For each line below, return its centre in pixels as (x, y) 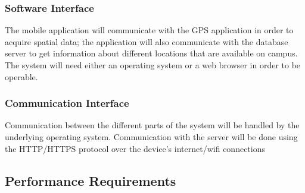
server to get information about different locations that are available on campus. (151, 53)
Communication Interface (67, 103)
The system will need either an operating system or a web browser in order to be (153, 65)
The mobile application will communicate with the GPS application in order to (149, 30)
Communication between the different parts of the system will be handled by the (152, 125)
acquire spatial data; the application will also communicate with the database (147, 41)
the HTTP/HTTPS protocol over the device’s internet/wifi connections (135, 148)
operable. (21, 76)
